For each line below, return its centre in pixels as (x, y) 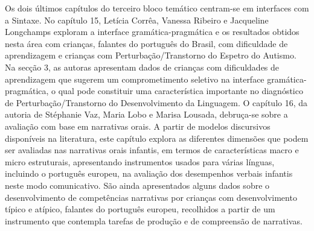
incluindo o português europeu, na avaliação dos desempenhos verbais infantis (149, 173)
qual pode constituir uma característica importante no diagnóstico (181, 91)
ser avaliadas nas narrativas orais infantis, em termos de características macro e (152, 150)
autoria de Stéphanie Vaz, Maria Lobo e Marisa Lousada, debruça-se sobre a (146, 114)
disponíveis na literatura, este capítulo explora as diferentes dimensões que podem (157, 138)
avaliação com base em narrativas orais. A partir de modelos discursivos (138, 126)
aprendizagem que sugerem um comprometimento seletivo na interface (135, 79)
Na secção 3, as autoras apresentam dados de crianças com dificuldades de (142, 67)
